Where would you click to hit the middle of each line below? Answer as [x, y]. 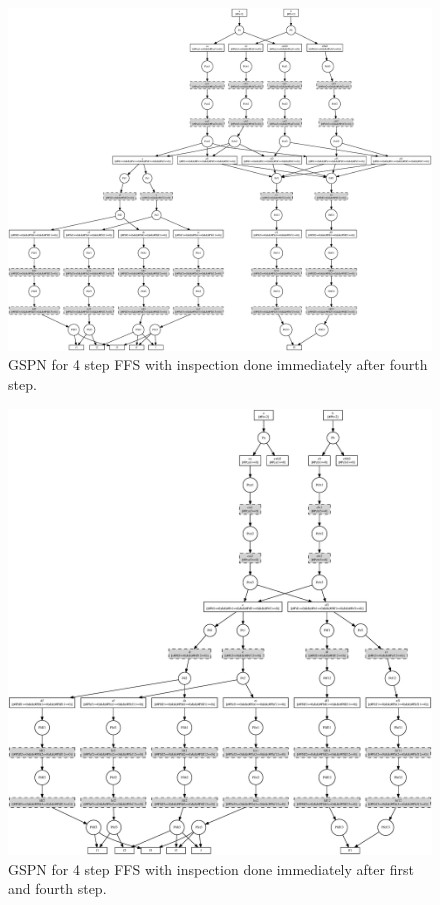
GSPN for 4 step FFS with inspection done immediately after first [211, 868]
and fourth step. [57, 888]
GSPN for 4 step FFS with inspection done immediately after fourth [218, 364]
